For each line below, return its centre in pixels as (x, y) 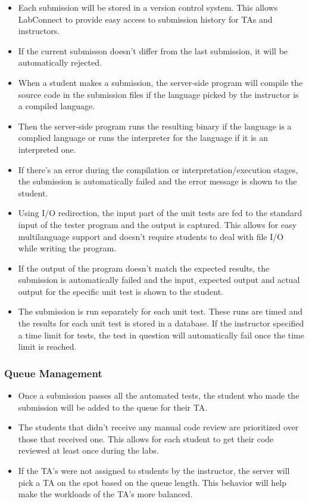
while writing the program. (67, 248)
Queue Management (53, 373)
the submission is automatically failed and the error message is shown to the (157, 181)
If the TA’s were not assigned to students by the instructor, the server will (154, 471)
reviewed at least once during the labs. (88, 450)
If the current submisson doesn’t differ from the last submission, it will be (153, 50)
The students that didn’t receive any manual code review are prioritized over (158, 427)
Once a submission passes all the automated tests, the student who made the (159, 395)
